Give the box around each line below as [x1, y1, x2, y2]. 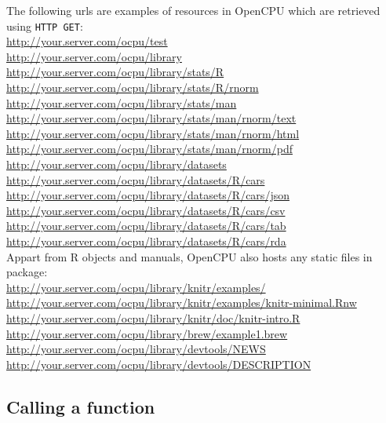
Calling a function [6, 394, 155, 418]
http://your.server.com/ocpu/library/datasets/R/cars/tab [6, 217, 286, 234]
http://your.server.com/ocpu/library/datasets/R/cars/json [6, 187, 289, 203]
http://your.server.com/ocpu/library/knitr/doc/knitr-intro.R [6, 309, 300, 326]
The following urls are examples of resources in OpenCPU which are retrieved [6, 2, 381, 18]
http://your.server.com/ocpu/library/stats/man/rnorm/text [6, 110, 297, 126]
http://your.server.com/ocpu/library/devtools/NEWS [6, 341, 266, 357]
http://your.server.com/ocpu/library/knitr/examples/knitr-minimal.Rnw [6, 294, 357, 311]
